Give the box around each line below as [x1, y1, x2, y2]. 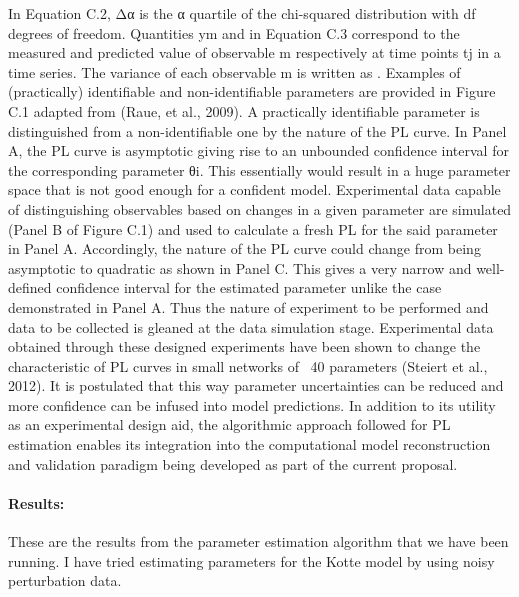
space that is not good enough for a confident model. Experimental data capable [8, 179, 501, 200]
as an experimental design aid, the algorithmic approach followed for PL [8, 414, 451, 435]
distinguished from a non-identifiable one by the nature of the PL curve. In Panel [8, 120, 507, 141]
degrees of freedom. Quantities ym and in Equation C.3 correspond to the [8, 22, 460, 43]
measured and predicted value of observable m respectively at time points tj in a [8, 42, 501, 63]
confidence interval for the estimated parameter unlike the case [56, 277, 442, 298]
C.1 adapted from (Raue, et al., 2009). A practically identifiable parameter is [8, 100, 480, 121]
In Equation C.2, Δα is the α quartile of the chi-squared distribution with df [8, 3, 476, 23]
